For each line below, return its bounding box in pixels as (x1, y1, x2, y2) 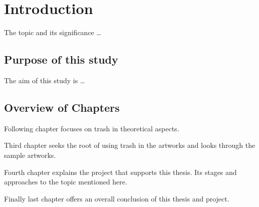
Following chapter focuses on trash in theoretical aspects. (4, 123, 179, 133)
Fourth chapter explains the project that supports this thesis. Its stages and (4, 166, 237, 177)
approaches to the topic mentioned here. (4, 176, 127, 187)
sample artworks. (4, 149, 56, 160)
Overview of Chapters (4, 99, 120, 115)
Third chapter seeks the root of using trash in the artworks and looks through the (4, 140, 255, 150)
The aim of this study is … (4, 75, 85, 85)
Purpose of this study (4, 52, 118, 67)
